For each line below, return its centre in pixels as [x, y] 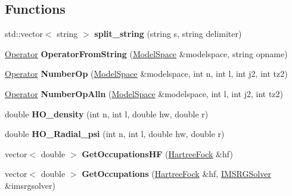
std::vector [24, 34]
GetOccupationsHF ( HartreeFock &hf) [157, 153]
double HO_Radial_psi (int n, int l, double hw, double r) [115, 134]
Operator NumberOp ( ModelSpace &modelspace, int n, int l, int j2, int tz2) [146, 74]
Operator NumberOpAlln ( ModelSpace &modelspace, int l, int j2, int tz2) [144, 93]
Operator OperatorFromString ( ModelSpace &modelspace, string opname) [146, 53]
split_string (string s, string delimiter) [168, 34]
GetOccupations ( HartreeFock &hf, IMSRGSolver [176, 174]
